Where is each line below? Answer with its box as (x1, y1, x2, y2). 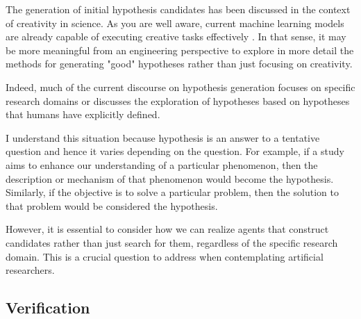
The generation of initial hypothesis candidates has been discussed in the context (6, 2, 351, 16)
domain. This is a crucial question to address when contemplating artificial (6, 249, 324, 263)
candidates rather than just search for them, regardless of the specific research (6, 235, 338, 250)
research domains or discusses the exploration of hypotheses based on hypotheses (6, 93, 350, 108)
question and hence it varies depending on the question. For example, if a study (6, 144, 344, 158)
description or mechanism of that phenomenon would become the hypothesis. (6, 171, 334, 186)
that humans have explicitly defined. (6, 107, 160, 122)
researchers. (6, 263, 55, 277)
